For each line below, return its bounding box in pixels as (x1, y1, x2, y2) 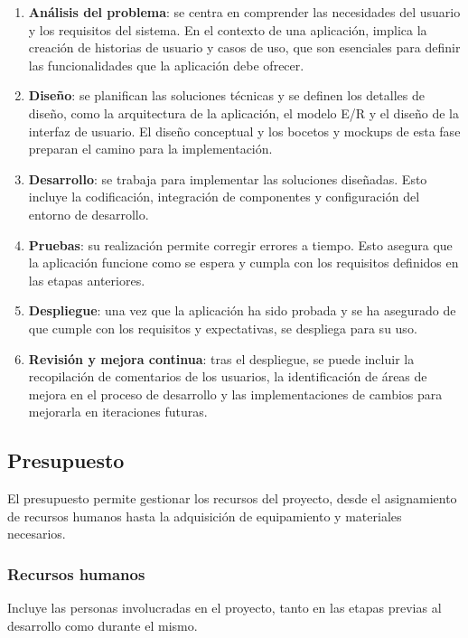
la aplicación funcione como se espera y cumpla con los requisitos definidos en (28, 253, 459, 272)
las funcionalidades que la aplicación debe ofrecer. (28, 55, 304, 74)
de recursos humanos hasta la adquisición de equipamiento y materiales (7, 506, 402, 525)
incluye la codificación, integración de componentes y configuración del (28, 187, 420, 206)
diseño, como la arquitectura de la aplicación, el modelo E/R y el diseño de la (28, 103, 460, 122)
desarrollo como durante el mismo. (7, 615, 198, 634)
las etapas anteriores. (28, 270, 145, 289)
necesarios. (7, 524, 66, 543)
